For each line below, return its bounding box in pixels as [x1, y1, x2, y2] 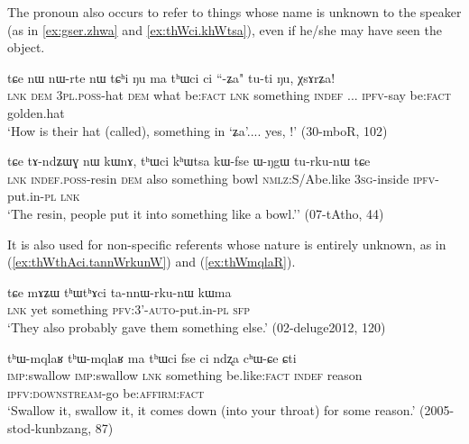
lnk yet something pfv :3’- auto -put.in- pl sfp [7, 300, 251, 319]
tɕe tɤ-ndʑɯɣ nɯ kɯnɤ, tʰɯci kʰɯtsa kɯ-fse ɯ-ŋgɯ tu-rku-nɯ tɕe [7, 151, 371, 170]
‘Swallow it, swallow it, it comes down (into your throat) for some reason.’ [7, 401, 416, 420]
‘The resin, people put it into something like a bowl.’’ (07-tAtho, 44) [7, 204, 384, 222]
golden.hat [7, 103, 65, 122]
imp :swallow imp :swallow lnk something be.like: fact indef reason [7, 366, 363, 385]
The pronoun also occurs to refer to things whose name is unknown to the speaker [7, 3, 462, 21]
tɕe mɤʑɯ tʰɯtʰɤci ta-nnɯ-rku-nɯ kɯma [7, 282, 232, 301]
